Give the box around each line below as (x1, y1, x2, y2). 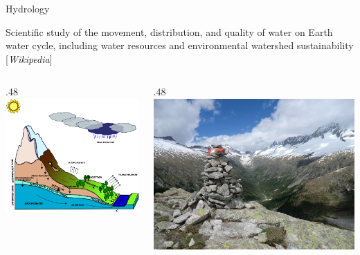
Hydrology (6, 1, 50, 15)
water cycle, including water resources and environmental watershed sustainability (6, 38, 354, 53)
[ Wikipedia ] (6, 51, 53, 66)
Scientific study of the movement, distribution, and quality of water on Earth (6, 24, 333, 39)
